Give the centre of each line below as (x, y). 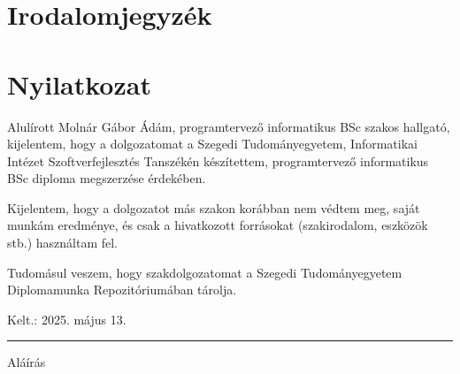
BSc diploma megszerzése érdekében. (107, 178)
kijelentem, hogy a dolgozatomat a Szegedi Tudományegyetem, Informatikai (212, 144)
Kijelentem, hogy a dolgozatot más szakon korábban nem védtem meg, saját (214, 207)
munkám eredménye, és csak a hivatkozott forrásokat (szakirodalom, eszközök (218, 225)
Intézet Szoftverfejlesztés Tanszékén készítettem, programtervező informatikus (218, 160)
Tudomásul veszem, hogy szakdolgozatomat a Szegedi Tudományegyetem (205, 272)
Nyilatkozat (79, 84)
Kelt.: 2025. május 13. (67, 319)
